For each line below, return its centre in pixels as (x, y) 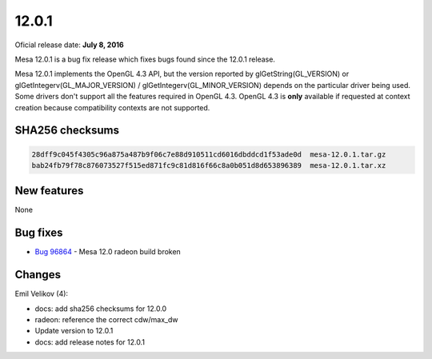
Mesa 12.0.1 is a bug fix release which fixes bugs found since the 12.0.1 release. (145, 59)
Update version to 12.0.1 (74, 331)
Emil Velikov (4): (41, 294)
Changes (38, 275)
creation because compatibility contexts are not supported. (112, 107)
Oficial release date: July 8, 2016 (69, 45)
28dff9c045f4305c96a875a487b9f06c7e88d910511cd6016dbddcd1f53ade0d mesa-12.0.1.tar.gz (209, 154)
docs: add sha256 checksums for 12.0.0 (101, 309)
